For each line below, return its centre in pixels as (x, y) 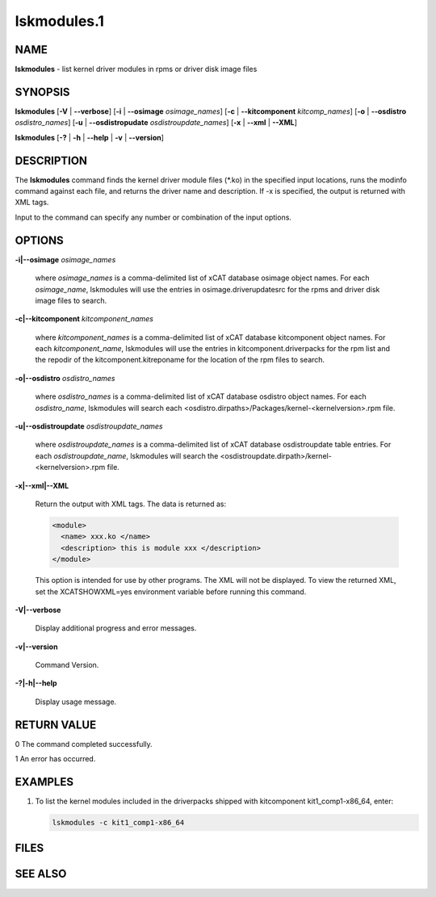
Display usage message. (76, 702)
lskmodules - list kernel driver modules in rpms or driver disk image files (136, 69)
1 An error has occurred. (55, 759)
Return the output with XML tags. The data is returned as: (131, 504)
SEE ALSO (41, 874)
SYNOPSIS (42, 92)
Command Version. (67, 665)
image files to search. (71, 300)
